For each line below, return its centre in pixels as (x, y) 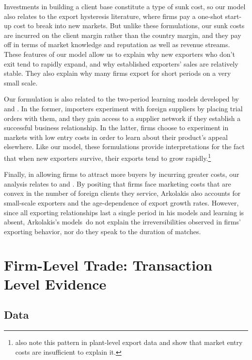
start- (233, 16)
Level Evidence (55, 283)
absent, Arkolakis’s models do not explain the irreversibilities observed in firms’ (122, 222)
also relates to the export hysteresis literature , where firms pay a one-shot (113, 16)
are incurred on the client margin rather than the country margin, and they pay (123, 35)
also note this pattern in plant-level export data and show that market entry (129, 342)
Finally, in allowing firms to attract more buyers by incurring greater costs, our (122, 174)
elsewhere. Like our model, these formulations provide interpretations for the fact (124, 146)
